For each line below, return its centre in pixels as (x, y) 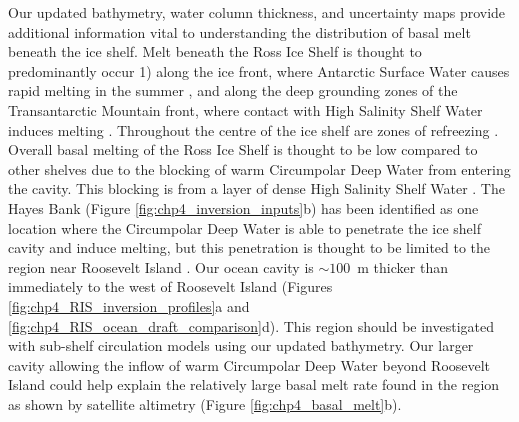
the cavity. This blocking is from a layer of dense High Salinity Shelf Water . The (256, 188)
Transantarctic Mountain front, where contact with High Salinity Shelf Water (245, 109)
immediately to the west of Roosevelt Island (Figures (170, 286)
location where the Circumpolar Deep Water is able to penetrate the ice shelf (245, 227)
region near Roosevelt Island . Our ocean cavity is (161, 266)
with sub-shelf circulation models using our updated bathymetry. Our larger (241, 345)
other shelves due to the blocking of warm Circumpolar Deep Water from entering (259, 168)
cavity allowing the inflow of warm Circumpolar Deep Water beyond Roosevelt (249, 364)
